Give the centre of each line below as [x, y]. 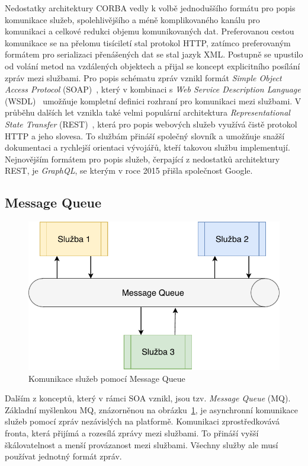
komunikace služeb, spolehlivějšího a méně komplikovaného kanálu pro [132, 19]
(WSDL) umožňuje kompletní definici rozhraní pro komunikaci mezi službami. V [153, 100]
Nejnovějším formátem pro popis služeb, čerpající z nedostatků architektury [142, 159]
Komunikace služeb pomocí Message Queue [107, 378]
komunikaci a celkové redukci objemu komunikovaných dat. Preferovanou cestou [150, 31]
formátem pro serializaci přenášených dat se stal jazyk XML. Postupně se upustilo [154, 54]
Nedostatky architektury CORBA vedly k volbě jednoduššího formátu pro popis [150, 8]
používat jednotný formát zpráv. [63, 456]
